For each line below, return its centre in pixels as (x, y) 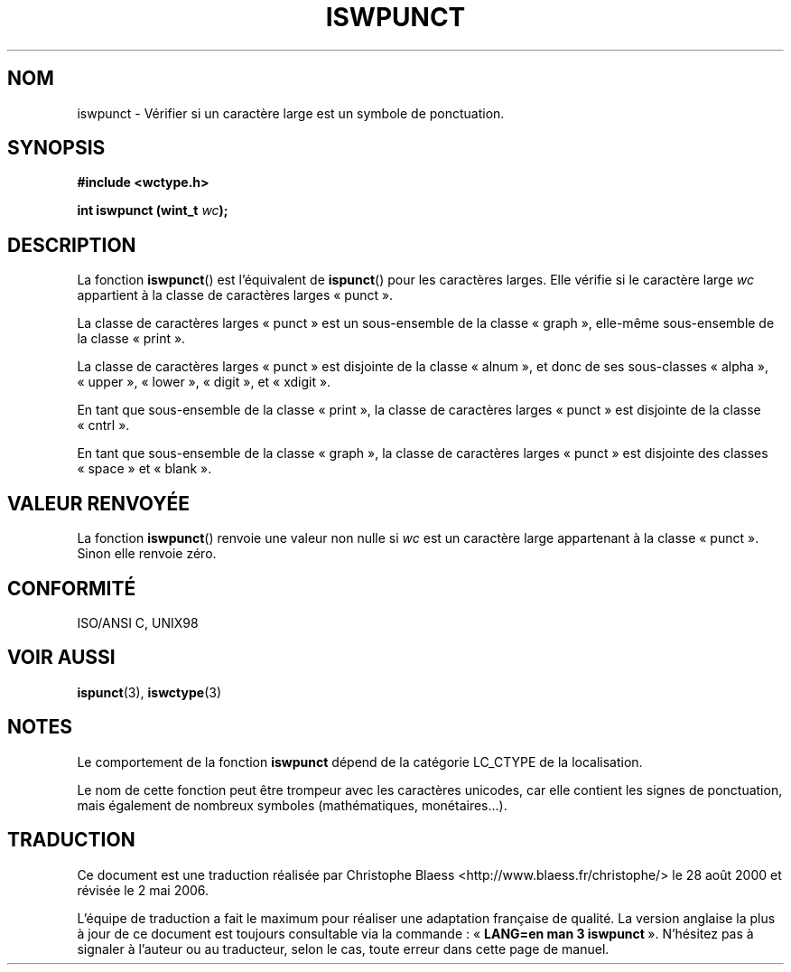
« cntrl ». (103, 425)
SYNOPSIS (56, 148)
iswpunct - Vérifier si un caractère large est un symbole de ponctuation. (291, 113)
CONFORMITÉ (72, 588)
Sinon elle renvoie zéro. (147, 554)
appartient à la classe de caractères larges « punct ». (235, 295)
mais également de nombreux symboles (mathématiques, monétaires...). (292, 805)
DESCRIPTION (72, 245)
